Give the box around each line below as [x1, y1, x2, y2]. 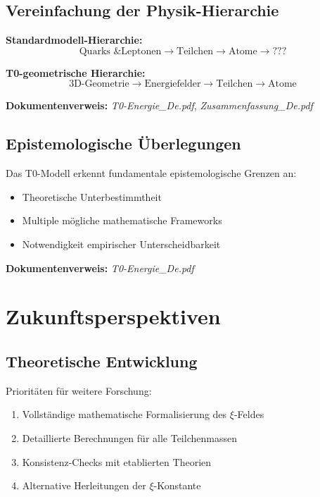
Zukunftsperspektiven [6, 302, 221, 331]
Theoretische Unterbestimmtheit [22, 189, 162, 204]
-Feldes [233, 407, 264, 422]
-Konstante [153, 478, 201, 493]
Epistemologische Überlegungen [6, 133, 241, 154]
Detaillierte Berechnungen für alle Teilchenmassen [22, 430, 237, 445]
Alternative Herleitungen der [22, 478, 146, 493]
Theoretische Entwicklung [6, 350, 198, 372]
